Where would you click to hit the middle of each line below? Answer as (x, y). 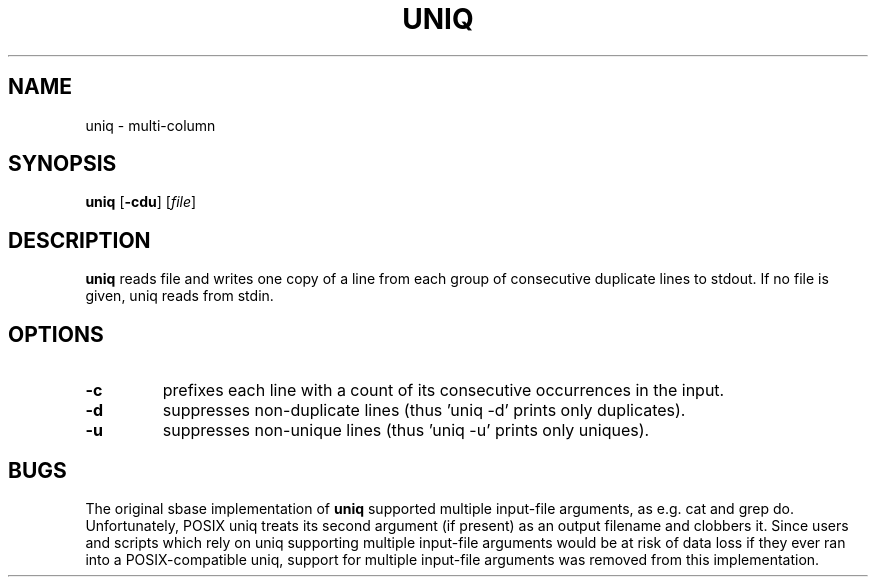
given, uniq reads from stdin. (179, 296)
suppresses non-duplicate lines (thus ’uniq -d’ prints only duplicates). (424, 410)
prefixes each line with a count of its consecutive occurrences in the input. (443, 390)
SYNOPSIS (62, 164)
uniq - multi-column (150, 125)
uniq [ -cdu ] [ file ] (141, 202)
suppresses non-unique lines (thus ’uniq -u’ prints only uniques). (406, 430)
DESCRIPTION (79, 240)
